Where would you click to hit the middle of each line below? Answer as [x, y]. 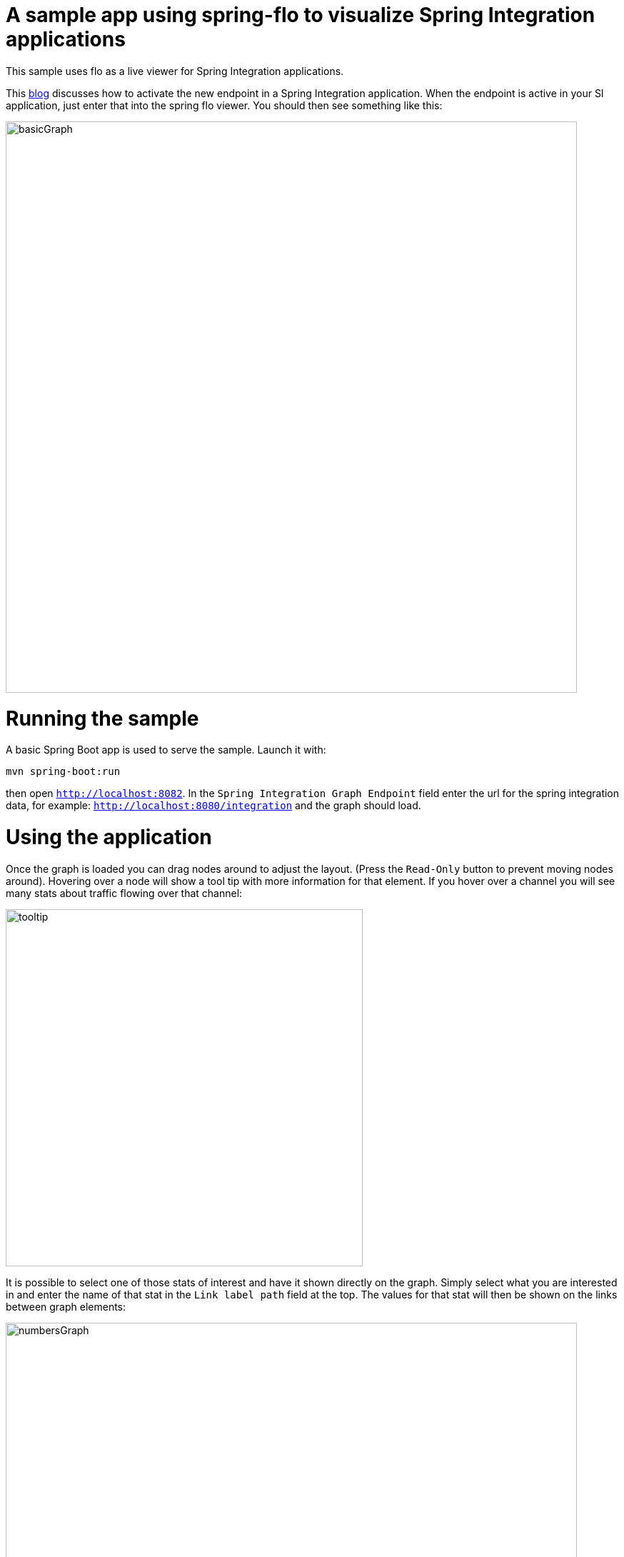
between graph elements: [66, 1306]
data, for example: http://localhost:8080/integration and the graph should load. [213, 806]
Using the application [109, 837]
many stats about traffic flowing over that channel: [124, 893]
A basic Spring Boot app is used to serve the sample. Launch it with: [166, 750]
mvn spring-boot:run [63, 772]
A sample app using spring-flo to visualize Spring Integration [301, 15]
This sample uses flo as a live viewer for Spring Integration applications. [175, 71]
